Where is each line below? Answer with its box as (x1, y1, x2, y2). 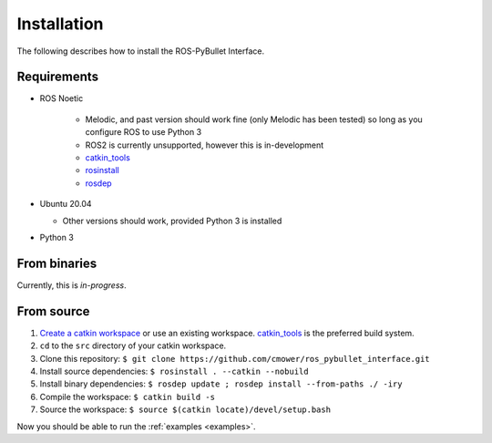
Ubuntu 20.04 (39, 199, 92, 210)
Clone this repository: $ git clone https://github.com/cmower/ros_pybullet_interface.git (39, 353, 430, 364)
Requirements (16, 69, 99, 85)
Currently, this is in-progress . (16, 279, 127, 291)
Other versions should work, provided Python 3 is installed (62, 215, 282, 226)
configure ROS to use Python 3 (85, 127, 202, 138)
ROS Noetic (39, 93, 84, 104)
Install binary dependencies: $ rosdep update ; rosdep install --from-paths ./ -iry (39, 378, 403, 389)
